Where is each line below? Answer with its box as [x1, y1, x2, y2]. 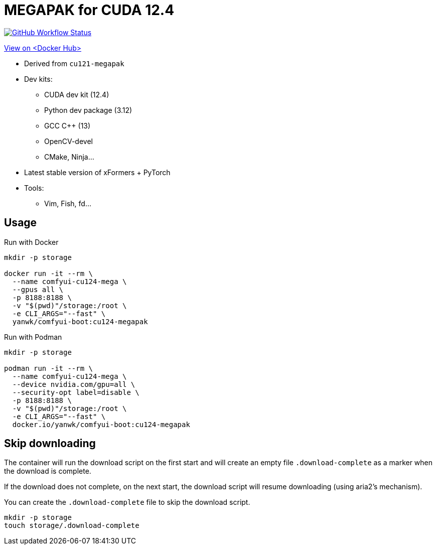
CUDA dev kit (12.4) [44, 90, 109, 99]
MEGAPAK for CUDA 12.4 [4, 2, 175, 19]
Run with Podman [4, 332, 62, 341]
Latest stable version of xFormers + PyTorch [24, 168, 171, 177]
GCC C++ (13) [44, 121, 91, 130]
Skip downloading [4, 437, 96, 450]
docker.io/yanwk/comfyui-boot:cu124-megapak [12, 420, 190, 429]
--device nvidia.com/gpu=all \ [12, 380, 135, 388]
